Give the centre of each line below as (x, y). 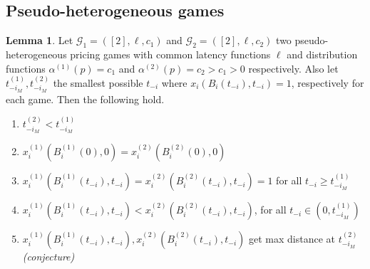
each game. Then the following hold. (85, 99)
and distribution (322, 54)
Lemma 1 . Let (40, 40)
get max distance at (292, 239)
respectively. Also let (293, 68)
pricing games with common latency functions (170, 54)
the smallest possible (98, 83)
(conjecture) (48, 257)
